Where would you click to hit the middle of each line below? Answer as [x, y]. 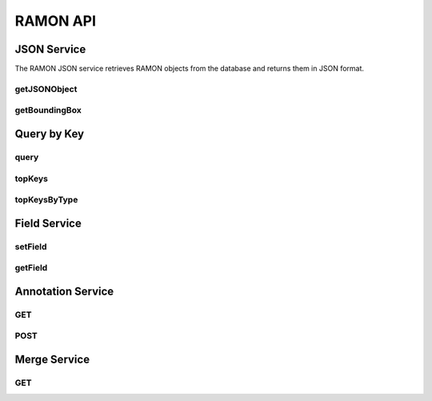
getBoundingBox [48, 110]
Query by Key [49, 134]
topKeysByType [46, 200]
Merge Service [52, 359]
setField [31, 247]
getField [31, 268]
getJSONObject [46, 89]
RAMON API [55, 21]
